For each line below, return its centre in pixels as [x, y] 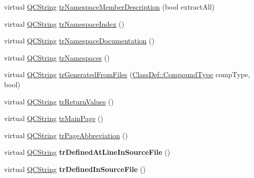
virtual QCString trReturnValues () [59, 101]
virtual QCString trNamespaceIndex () [64, 23]
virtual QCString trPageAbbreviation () [66, 135]
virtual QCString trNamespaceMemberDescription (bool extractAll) [109, 7]
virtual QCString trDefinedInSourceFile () [75, 169]
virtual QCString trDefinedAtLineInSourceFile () [87, 152]
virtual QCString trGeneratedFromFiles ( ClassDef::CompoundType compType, [127, 74]
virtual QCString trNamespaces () [57, 57]
